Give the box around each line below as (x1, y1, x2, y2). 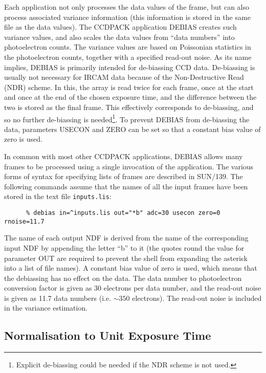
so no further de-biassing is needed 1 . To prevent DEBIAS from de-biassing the (4, 112, 250, 124)
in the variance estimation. (4, 302, 88, 313)
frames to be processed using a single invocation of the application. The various (4, 161, 254, 171)
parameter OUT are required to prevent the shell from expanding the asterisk (4, 252, 248, 263)
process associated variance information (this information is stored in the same (4, 11, 251, 22)
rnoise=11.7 (4, 217, 45, 225)
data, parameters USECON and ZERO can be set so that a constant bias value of (4, 123, 261, 134)
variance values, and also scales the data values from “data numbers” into (4, 31, 235, 42)
